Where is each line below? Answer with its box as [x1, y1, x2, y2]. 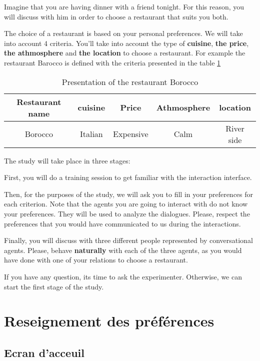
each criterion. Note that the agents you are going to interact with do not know [4, 198, 248, 209]
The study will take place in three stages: [4, 155, 130, 165]
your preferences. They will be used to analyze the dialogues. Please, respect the [4, 208, 250, 218]
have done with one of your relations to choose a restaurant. [4, 254, 188, 265]
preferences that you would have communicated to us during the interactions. [4, 218, 241, 228]
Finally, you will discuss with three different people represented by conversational [4, 235, 253, 245]
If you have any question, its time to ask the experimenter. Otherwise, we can [4, 271, 242, 281]
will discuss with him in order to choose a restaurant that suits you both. [4, 11, 228, 21]
